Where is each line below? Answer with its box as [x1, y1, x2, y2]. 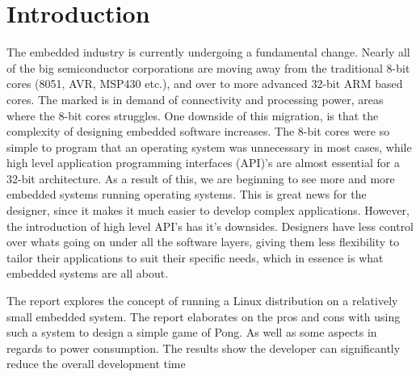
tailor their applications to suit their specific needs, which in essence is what [6, 249, 384, 266]
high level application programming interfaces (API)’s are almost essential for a [6, 154, 400, 171]
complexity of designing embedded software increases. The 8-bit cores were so [6, 123, 390, 140]
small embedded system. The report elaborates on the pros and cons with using [6, 308, 401, 325]
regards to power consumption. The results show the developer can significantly [6, 339, 401, 356]
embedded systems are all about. [6, 265, 169, 282]
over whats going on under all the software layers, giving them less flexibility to [6, 233, 400, 250]
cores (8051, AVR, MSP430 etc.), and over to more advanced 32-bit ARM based [6, 75, 403, 92]
